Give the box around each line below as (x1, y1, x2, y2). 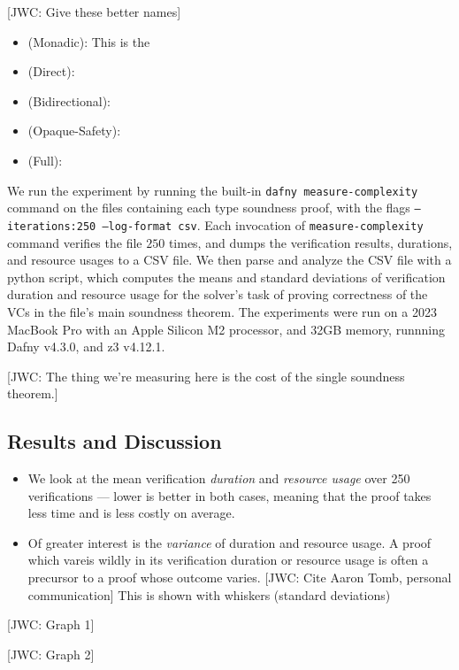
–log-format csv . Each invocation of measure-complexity (102, 215, 424, 234)
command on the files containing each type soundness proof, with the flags (7, 198, 410, 217)
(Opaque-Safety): (27, 121, 121, 140)
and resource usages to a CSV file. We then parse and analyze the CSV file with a (7, 250, 452, 269)
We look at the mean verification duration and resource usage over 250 (27, 469, 410, 488)
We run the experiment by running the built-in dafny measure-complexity (7, 181, 418, 199)
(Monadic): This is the (27, 32, 150, 50)
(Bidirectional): (27, 91, 111, 110)
